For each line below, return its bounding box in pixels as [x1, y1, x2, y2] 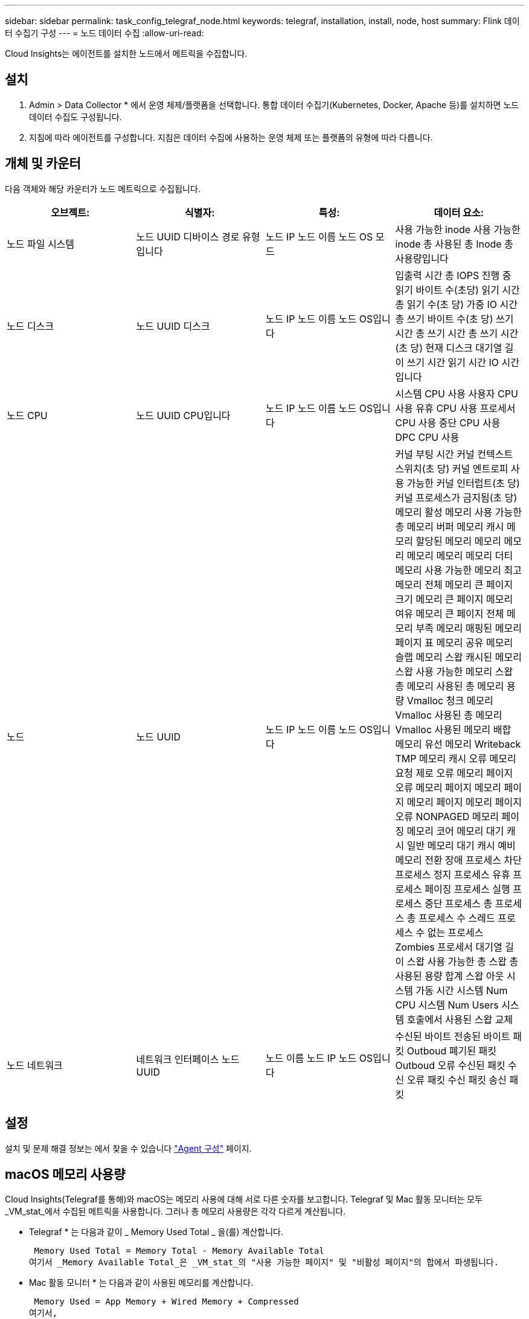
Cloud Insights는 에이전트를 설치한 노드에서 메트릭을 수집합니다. [5, 48, 248, 59]
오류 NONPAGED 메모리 [395, 810, 499, 823]
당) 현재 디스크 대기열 [410, 341, 502, 354]
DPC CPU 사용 [395, 431, 460, 443]
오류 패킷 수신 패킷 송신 [406, 1073, 507, 1086]
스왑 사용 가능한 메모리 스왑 [395, 665, 513, 678]
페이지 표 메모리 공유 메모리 [395, 636, 513, 649]
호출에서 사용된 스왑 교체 [406, 1013, 513, 1025]
